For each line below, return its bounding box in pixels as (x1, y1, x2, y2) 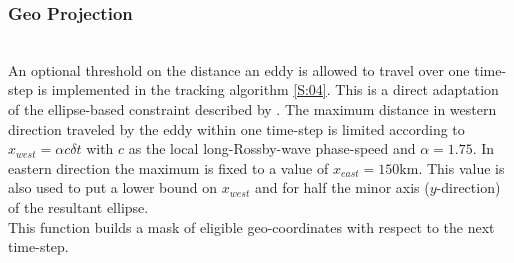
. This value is (418, 157, 505, 178)
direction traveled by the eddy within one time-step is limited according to (8, 118, 465, 139)
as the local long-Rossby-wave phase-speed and (128, 138, 416, 159)
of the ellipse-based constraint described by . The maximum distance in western (8, 99, 497, 119)
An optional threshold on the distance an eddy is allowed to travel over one (8, 59, 470, 80)
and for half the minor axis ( (254, 177, 430, 198)
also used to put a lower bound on (8, 177, 218, 198)
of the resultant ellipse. (8, 196, 149, 217)
